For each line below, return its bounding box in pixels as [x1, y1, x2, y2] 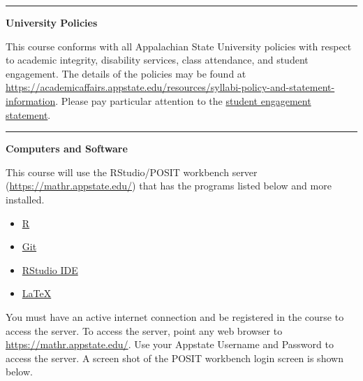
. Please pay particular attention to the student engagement [55, 93, 311, 108]
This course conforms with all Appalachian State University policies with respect [6, 38, 352, 53]
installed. [6, 192, 45, 206]
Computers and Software [6, 141, 128, 156]
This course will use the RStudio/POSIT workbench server [6, 164, 258, 179]
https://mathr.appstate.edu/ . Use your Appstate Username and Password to [6, 337, 334, 352]
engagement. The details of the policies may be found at [6, 66, 246, 80]
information [6, 93, 56, 108]
